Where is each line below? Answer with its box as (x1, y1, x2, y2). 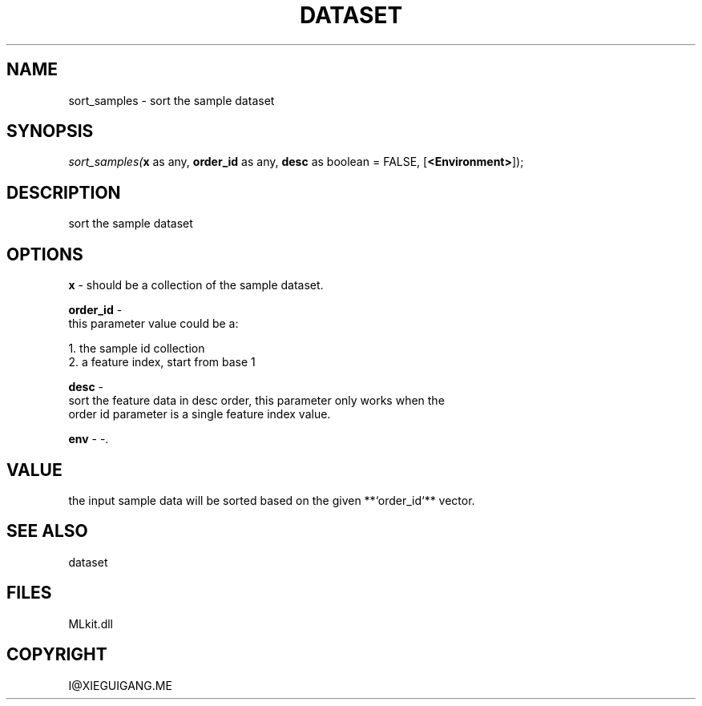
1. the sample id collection (68, 341, 205, 356)
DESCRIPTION (6, 182, 121, 203)
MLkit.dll (68, 616, 113, 631)
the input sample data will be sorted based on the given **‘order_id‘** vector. (68, 493, 475, 507)
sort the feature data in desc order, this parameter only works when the (68, 393, 445, 408)
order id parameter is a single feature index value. (68, 407, 331, 422)
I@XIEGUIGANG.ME (68, 678, 172, 692)
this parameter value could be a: (68, 317, 239, 331)
